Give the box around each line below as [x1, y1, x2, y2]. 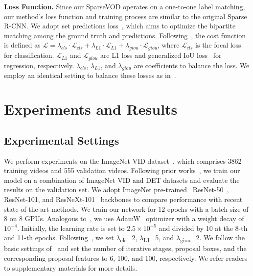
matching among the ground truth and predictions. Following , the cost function [4, 30, 246, 40]
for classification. [4, 50, 54, 60]
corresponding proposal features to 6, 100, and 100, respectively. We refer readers [4, 253, 248, 263]
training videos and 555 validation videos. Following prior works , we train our [4, 165, 240, 176]
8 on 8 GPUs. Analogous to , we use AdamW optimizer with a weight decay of [4, 213, 244, 224]
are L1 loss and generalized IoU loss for [100, 50, 222, 60]
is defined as [4, 40, 41, 50]
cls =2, [120, 232, 138, 244]
